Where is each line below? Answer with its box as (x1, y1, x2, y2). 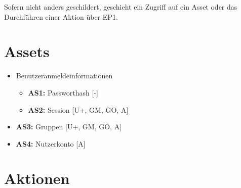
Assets (4, 41, 50, 62)
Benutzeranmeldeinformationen (16, 70, 113, 81)
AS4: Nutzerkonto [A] (16, 138, 86, 149)
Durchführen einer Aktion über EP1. (4, 11, 118, 22)
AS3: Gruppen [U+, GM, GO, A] (16, 121, 122, 132)
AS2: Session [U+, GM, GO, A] (28, 104, 129, 115)
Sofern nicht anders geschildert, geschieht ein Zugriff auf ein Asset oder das (4, 2, 237, 12)
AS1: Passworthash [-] (28, 87, 98, 98)
